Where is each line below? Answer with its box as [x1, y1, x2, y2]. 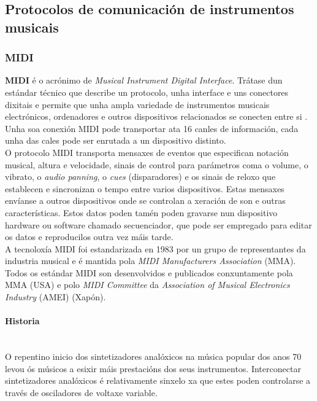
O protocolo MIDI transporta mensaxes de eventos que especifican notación [5, 146, 289, 158]
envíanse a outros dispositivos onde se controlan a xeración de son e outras [5, 194, 286, 207]
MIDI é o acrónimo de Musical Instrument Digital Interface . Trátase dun [5, 74, 283, 87]
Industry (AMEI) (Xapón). [5, 290, 106, 303]
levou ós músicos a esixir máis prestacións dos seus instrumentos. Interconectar [5, 362, 301, 375]
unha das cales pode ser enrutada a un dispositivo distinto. [5, 134, 226, 147]
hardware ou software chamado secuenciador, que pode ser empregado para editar [5, 218, 312, 231]
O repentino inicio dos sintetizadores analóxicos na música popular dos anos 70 [5, 350, 302, 363]
